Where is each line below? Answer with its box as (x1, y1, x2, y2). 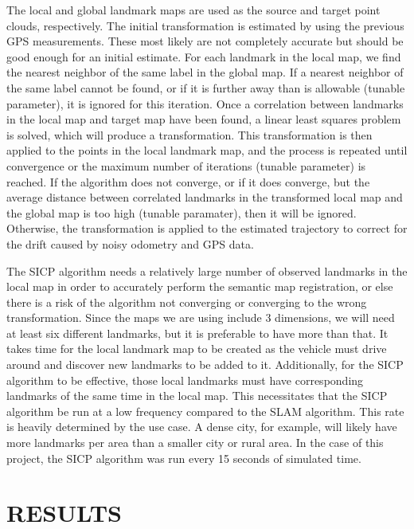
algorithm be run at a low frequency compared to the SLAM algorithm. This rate (6, 402, 404, 419)
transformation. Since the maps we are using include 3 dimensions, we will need (6, 309, 395, 326)
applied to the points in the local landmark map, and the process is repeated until (6, 142, 408, 159)
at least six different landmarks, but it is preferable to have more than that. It (6, 324, 389, 341)
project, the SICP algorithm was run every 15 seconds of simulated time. (6, 449, 361, 466)
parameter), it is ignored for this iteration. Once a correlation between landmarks (6, 95, 404, 112)
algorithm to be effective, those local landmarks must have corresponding (6, 371, 364, 388)
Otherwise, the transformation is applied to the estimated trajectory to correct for (6, 220, 408, 237)
